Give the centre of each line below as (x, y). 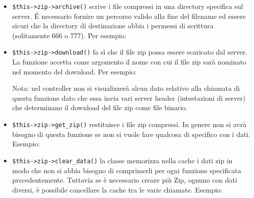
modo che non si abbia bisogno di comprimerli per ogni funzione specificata (127, 170)
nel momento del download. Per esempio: (74, 71)
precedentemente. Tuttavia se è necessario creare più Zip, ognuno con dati (125, 180)
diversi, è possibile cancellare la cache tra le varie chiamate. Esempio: (117, 189)
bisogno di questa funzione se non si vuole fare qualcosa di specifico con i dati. (131, 134)
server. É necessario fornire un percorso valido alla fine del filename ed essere (129, 16)
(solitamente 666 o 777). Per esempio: (69, 35)
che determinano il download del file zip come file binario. (100, 107)
